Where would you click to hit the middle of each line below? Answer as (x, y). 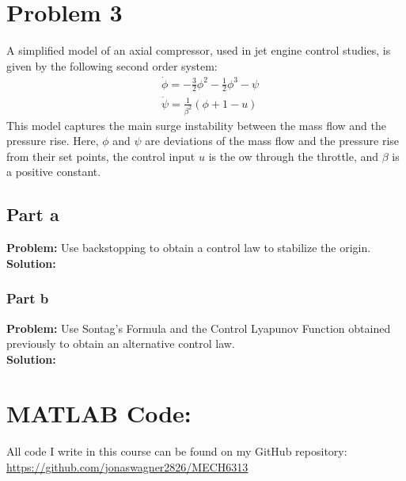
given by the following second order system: (112, 65)
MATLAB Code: (99, 413)
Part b (28, 298)
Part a (33, 214)
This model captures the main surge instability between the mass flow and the (197, 125)
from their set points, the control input (101, 156)
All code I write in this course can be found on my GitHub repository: (177, 451)
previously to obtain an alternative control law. (121, 344)
